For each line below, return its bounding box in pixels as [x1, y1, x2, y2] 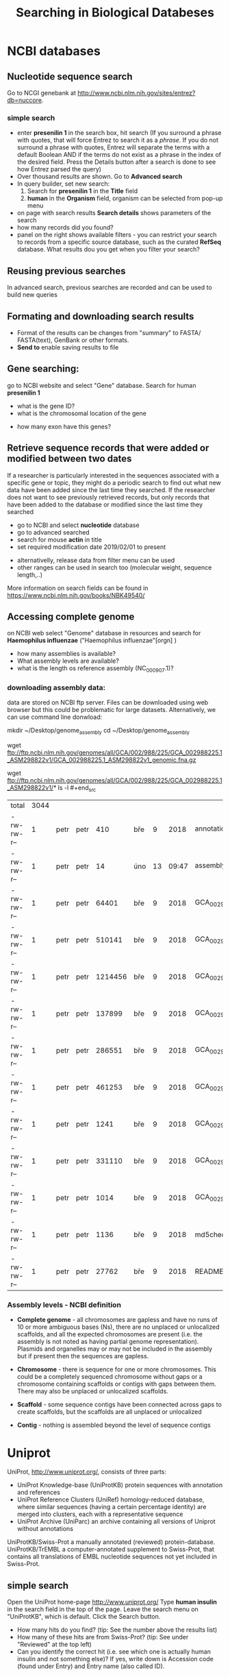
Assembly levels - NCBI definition [7, 1300, 122, 1310]
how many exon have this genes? [16, 422, 112, 430]
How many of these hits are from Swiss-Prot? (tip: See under [16, 1633, 189, 1641]
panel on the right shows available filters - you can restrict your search [16, 231, 217, 239]
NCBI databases [7, 43, 101, 59]
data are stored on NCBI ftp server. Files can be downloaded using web [7, 698, 209, 707]
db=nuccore [7, 96, 42, 104]
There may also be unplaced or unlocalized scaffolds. [16, 1387, 169, 1395]
